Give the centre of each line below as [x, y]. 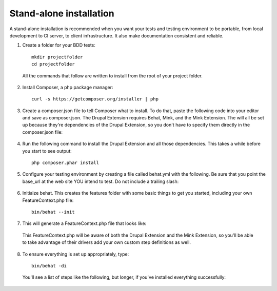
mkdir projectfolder [57, 57]
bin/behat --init [53, 212]
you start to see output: [47, 151]
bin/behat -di [49, 266]
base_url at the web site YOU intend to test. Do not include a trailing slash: [101, 181]
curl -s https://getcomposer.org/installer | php [95, 99]
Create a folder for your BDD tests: [59, 45]
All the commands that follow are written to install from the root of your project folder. [112, 76]
